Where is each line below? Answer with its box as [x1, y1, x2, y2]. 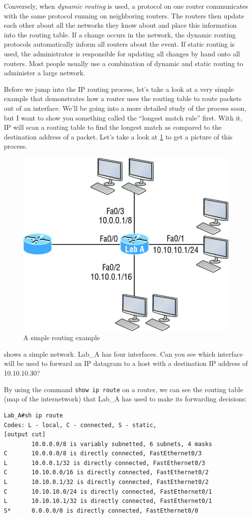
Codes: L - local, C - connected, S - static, [4, 421, 157, 429]
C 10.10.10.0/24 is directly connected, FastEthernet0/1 [4, 488, 212, 495]
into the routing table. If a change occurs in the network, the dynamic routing [4, 29, 236, 39]
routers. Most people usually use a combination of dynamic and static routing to [4, 58, 243, 68]
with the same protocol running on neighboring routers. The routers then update [4, 10, 245, 20]
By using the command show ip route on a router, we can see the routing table [4, 384, 243, 394]
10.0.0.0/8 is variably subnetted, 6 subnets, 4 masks [31, 440, 212, 448]
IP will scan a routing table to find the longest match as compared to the [4, 122, 222, 132]
